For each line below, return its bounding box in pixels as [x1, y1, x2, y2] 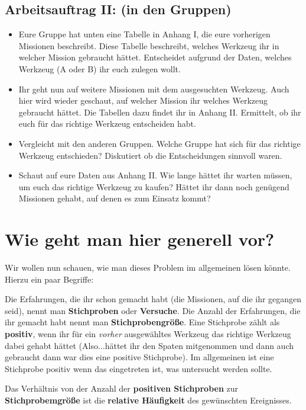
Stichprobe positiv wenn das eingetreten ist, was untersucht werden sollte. [5, 362, 272, 374]
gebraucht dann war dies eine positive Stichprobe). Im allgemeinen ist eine [5, 351, 274, 363]
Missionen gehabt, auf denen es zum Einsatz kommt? [18, 192, 211, 204]
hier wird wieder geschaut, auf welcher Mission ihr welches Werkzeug [18, 94, 268, 107]
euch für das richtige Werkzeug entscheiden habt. [18, 117, 196, 130]
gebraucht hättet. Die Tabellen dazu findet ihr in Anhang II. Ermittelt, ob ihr [18, 105, 301, 118]
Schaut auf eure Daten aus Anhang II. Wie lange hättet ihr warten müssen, [18, 169, 292, 181]
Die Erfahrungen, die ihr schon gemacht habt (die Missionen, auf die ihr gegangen [5, 293, 302, 305]
